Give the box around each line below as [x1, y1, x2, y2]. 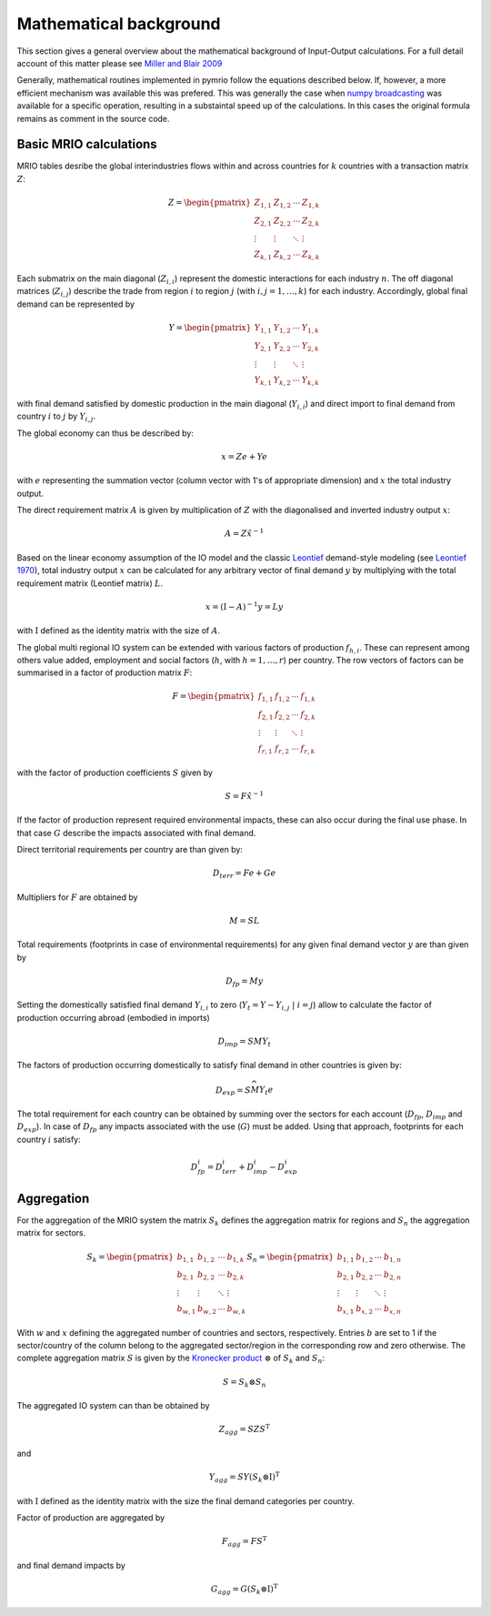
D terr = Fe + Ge [212, 868, 276, 880]
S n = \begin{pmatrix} [246, 1251, 335, 1264]
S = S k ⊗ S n [223, 1377, 266, 1389]
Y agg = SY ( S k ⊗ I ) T [208, 1470, 281, 1484]
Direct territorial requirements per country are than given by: [16, 843, 243, 854]
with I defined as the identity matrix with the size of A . [16, 625, 221, 636]
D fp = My [225, 975, 264, 988]
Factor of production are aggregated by [16, 1511, 165, 1523]
